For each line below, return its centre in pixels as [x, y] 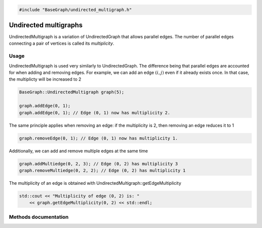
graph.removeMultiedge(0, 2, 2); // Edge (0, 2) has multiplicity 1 [102, 170]
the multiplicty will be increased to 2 [45, 79]
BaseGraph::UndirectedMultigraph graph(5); [72, 92]
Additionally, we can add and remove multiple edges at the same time [78, 151]
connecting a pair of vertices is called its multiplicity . [62, 43]
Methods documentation [39, 217]
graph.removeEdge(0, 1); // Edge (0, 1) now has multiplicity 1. [98, 138]
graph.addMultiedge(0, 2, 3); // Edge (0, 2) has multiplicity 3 [98, 164]
